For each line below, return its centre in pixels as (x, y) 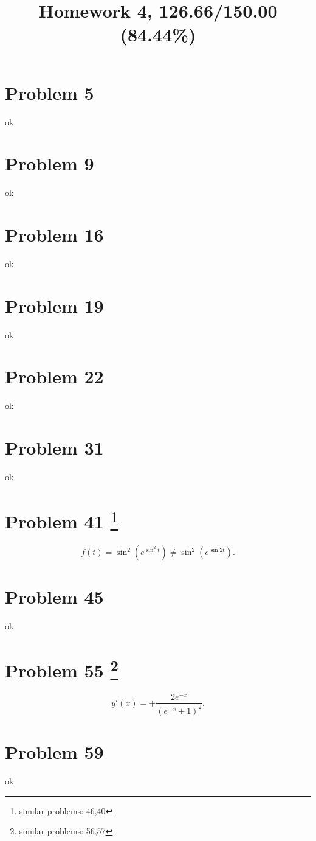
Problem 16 (54, 234)
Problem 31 (54, 448)
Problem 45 (54, 597)
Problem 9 (50, 163)
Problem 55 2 (62, 669)
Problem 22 (54, 376)
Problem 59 (54, 751)
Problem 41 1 (62, 520)
